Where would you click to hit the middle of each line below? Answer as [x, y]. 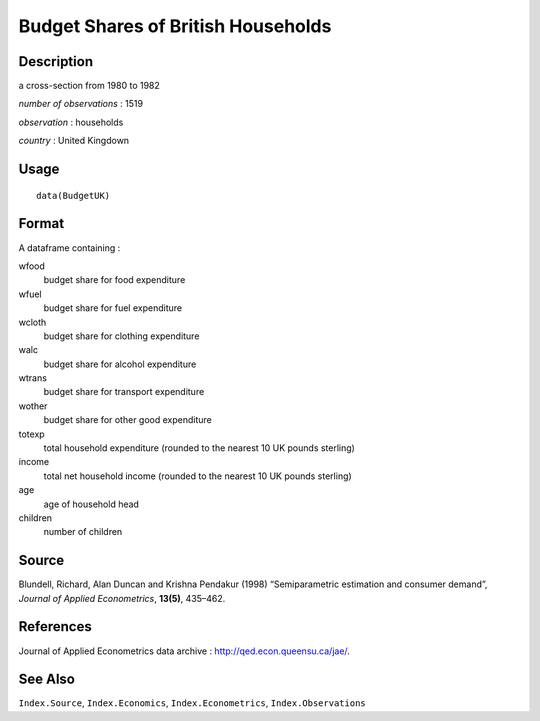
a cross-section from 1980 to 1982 [89, 86]
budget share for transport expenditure [124, 392]
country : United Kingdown [74, 141]
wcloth [32, 322]
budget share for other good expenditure [127, 420]
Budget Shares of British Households [175, 26]
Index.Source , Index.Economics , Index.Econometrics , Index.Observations [192, 703]
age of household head [91, 504]
